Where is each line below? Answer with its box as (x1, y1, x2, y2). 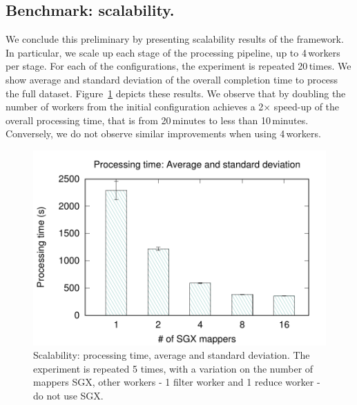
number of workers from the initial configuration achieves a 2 (6, 99, 264, 114)
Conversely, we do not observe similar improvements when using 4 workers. (6, 126, 321, 141)
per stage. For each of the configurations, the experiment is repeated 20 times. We (6, 59, 351, 73)
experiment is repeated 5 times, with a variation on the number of (33, 361, 313, 375)
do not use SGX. (33, 388, 104, 402)
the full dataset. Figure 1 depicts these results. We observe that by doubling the (6, 86, 346, 100)
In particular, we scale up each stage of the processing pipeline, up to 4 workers (6, 45, 340, 59)
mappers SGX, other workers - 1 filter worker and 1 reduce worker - (33, 375, 320, 389)
